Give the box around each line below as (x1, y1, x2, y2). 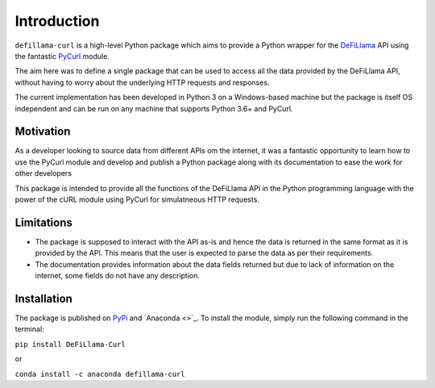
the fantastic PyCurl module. (14, 51, 110, 60)
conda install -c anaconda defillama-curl (14, 369, 185, 378)
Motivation (14, 125, 71, 139)
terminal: (14, 324, 44, 334)
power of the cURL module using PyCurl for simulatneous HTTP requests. (14, 194, 259, 204)
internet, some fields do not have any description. (35, 271, 201, 281)
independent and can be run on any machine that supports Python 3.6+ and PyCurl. (14, 103, 293, 113)
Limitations (14, 215, 72, 229)
